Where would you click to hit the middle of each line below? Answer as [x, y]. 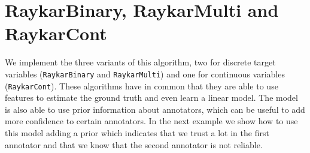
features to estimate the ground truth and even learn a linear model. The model [151, 97]
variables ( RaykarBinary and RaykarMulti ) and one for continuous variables [145, 73]
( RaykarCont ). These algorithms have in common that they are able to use [142, 85]
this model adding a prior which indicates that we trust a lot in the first [137, 133]
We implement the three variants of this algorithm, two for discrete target [140, 62]
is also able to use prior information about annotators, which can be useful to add [155, 109]
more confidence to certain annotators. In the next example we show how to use [151, 121]
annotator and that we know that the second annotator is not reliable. [134, 144]
